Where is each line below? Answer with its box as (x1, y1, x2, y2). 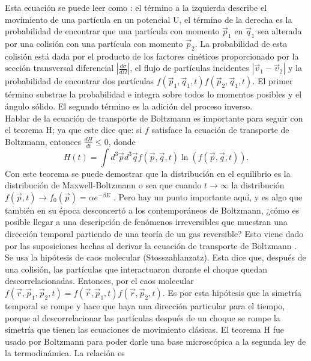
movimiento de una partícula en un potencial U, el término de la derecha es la (5, 13, 292, 25)
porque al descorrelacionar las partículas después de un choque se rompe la (5, 311, 280, 324)
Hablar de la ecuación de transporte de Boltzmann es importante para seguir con (5, 111, 303, 124)
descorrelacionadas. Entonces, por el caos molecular (5, 274, 194, 287)
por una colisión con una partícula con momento (5, 37, 183, 49)
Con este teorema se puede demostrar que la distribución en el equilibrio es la (5, 167, 291, 179)
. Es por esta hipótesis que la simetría (162, 286, 301, 298)
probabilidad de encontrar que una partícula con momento (5, 25, 220, 37)
